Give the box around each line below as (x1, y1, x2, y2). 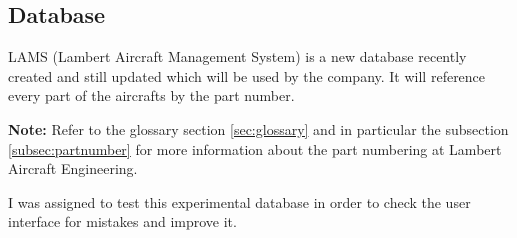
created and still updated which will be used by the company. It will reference (8, 65, 486, 86)
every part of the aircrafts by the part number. (8, 85, 295, 106)
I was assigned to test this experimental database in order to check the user (8, 191, 471, 212)
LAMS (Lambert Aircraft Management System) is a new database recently (8, 46, 467, 67)
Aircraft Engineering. (8, 158, 138, 179)
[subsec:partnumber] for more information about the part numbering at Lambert (8, 138, 502, 159)
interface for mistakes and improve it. (8, 211, 237, 232)
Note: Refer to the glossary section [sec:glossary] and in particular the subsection (8, 118, 509, 139)
